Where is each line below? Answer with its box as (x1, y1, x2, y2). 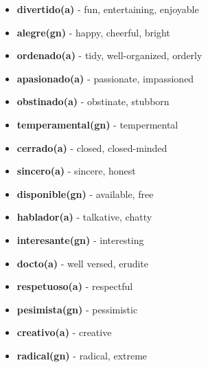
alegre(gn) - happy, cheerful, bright (16, 25, 170, 39)
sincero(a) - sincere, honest (16, 164, 136, 178)
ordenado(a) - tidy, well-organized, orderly (16, 48, 203, 63)
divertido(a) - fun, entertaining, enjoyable (16, 2, 199, 16)
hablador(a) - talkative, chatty (16, 210, 152, 224)
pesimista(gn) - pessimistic (16, 302, 138, 316)
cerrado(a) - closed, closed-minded (16, 140, 167, 155)
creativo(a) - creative (16, 325, 112, 340)
